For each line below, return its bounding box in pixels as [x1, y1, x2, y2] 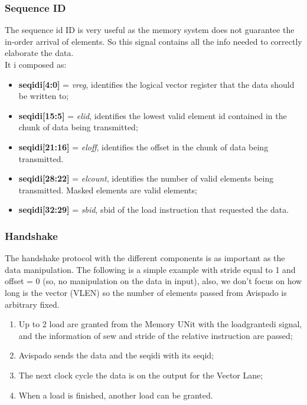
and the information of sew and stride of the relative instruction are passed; [18, 329, 293, 341]
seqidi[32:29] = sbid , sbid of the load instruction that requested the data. [18, 203, 289, 216]
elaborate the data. [5, 47, 74, 59]
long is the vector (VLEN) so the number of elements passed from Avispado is [5, 286, 287, 298]
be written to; [18, 90, 69, 102]
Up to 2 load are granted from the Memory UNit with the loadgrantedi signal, [18, 318, 302, 330]
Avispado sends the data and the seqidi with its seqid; [18, 349, 214, 361]
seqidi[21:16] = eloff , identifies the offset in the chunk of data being [18, 140, 269, 153]
